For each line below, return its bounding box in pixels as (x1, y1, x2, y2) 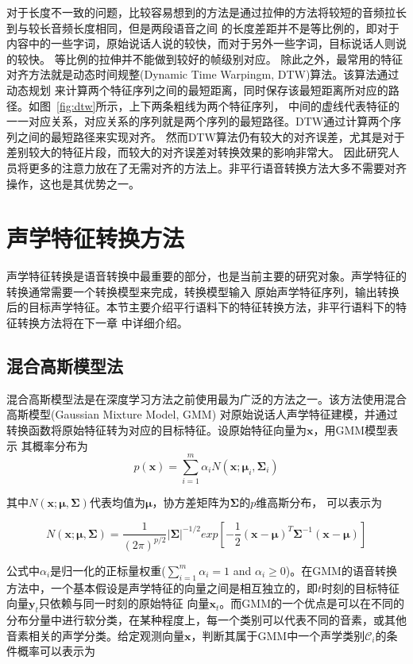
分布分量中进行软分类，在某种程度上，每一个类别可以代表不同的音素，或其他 (6, 612, 407, 628)
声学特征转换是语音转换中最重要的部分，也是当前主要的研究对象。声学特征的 (6, 268, 407, 284)
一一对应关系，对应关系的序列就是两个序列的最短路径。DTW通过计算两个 (6, 113, 391, 129)
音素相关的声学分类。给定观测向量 (6, 627, 184, 643)
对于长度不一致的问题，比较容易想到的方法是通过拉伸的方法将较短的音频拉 (6, 4, 396, 20)
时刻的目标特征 (322, 579, 400, 596)
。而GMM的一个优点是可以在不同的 (219, 595, 404, 612)
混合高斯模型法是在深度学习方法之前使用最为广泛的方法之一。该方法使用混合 (6, 390, 407, 407)
